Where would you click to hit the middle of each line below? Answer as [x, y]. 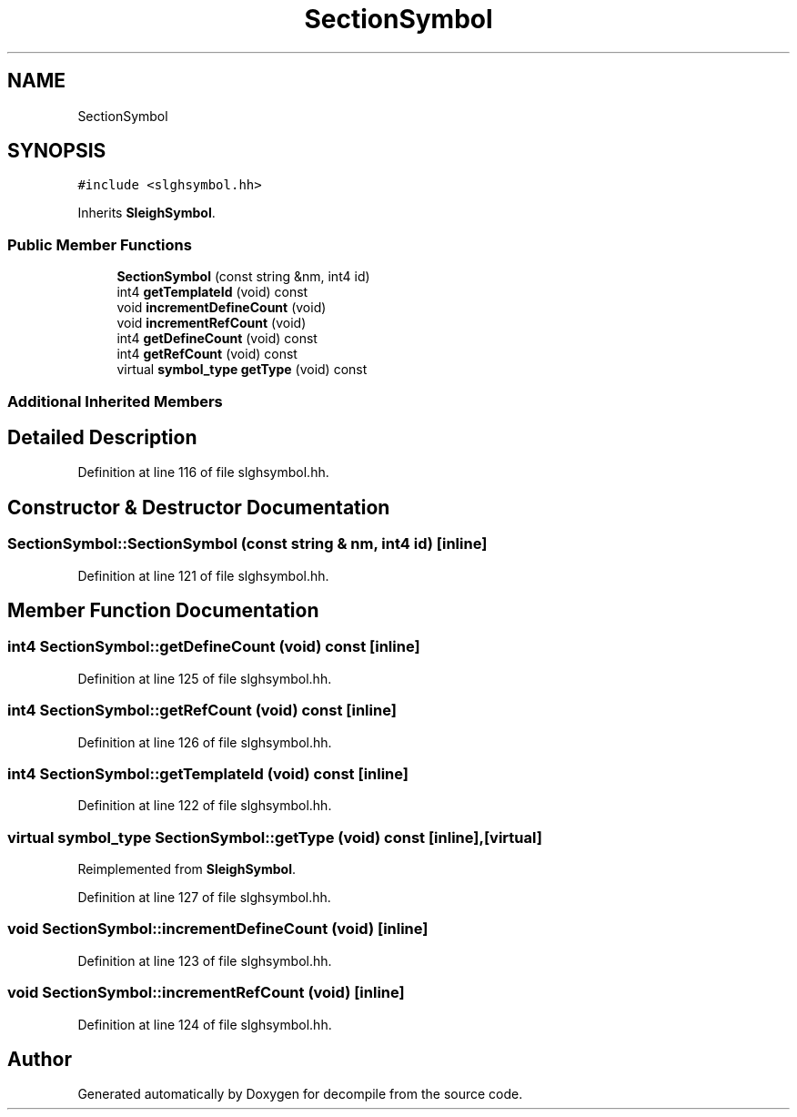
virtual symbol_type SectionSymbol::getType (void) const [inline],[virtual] [275, 837]
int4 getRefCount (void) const [207, 354]
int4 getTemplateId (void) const [212, 292]
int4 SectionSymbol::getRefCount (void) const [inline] [202, 711]
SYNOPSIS [57, 151]
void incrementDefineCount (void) [222, 308]
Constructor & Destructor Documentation [199, 507]
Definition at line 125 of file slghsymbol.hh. [205, 678]
